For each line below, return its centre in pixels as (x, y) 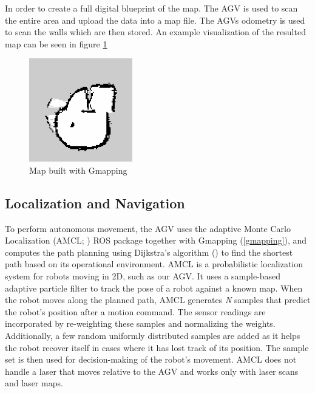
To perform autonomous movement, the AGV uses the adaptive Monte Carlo (148, 228)
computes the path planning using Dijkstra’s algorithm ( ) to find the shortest (149, 252)
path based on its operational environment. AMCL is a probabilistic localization (154, 264)
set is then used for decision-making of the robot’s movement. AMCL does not (151, 359)
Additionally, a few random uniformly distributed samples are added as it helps (153, 335)
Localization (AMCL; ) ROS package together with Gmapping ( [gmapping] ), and (156, 240)
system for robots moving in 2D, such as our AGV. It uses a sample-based (143, 275)
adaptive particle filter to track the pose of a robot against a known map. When (154, 288)
